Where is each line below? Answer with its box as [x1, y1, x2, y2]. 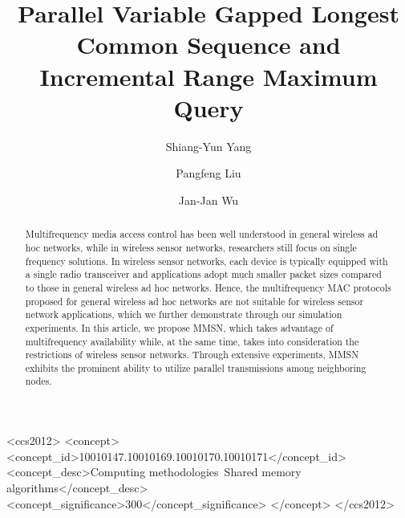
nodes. [25, 374, 52, 388]
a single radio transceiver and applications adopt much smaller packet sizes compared [25, 267, 382, 281]
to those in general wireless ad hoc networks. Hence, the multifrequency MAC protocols [25, 280, 391, 294]
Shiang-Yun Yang [165, 137, 252, 154]
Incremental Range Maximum [39, 59, 378, 92]
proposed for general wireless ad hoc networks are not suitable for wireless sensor [25, 294, 364, 308]
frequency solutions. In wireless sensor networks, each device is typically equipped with [25, 254, 388, 267]
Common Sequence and [76, 28, 341, 61]
